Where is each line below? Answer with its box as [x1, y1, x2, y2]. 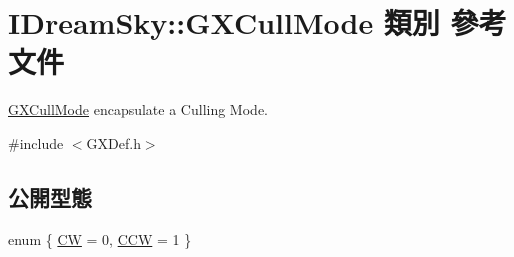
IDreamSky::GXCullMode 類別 [8, 2, 440, 43]
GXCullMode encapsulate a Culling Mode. [8, 99, 268, 120]
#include [8, 132, 64, 153]
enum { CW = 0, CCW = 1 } [8, 228, 192, 249]
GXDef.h [86, 132, 141, 153]
